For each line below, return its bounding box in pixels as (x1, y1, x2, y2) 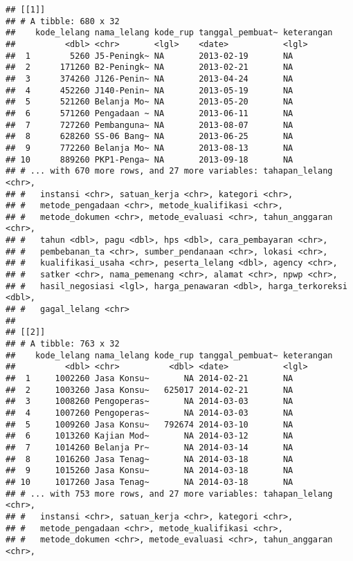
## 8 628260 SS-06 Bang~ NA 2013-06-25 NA (6, 131, 293, 142)
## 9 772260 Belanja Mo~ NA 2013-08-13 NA (6, 142, 293, 153)
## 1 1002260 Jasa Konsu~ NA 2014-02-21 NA (6, 374, 293, 383)
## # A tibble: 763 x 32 (6, 339, 120, 349)
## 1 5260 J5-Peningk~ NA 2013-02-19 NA (6, 50, 293, 61)
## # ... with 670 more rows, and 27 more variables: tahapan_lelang (6, 166, 333, 176)
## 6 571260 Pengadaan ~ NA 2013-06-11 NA (6, 108, 293, 118)
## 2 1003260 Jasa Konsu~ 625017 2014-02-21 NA (6, 385, 293, 395)
